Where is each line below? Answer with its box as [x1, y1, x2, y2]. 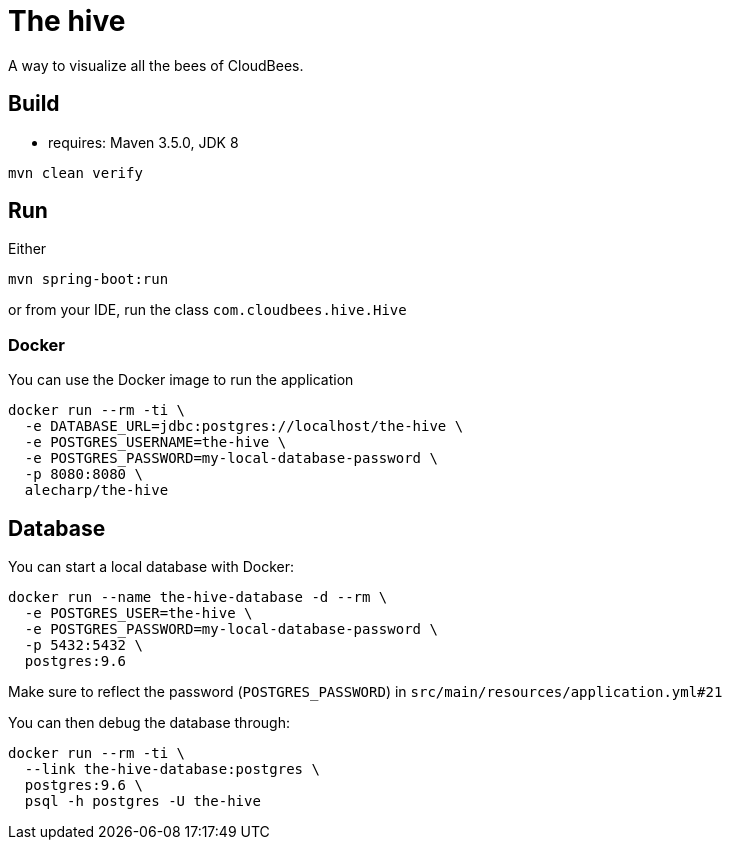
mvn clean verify [8, 164, 143, 181]
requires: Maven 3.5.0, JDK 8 [48, 133, 239, 151]
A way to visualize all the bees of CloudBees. [8, 56, 304, 74]
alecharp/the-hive [24, 482, 169, 499]
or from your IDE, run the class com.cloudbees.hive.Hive [8, 301, 407, 319]
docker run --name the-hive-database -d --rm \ [8, 589, 388, 606]
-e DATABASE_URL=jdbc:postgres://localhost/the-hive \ [24, 418, 464, 435]
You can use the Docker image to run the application [8, 371, 354, 389]
